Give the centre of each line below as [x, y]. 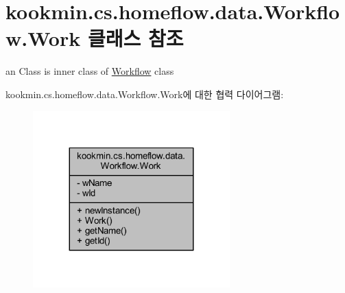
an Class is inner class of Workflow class [90, 71]
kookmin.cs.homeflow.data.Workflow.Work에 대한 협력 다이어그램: [145, 94]
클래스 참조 [135, 38]
